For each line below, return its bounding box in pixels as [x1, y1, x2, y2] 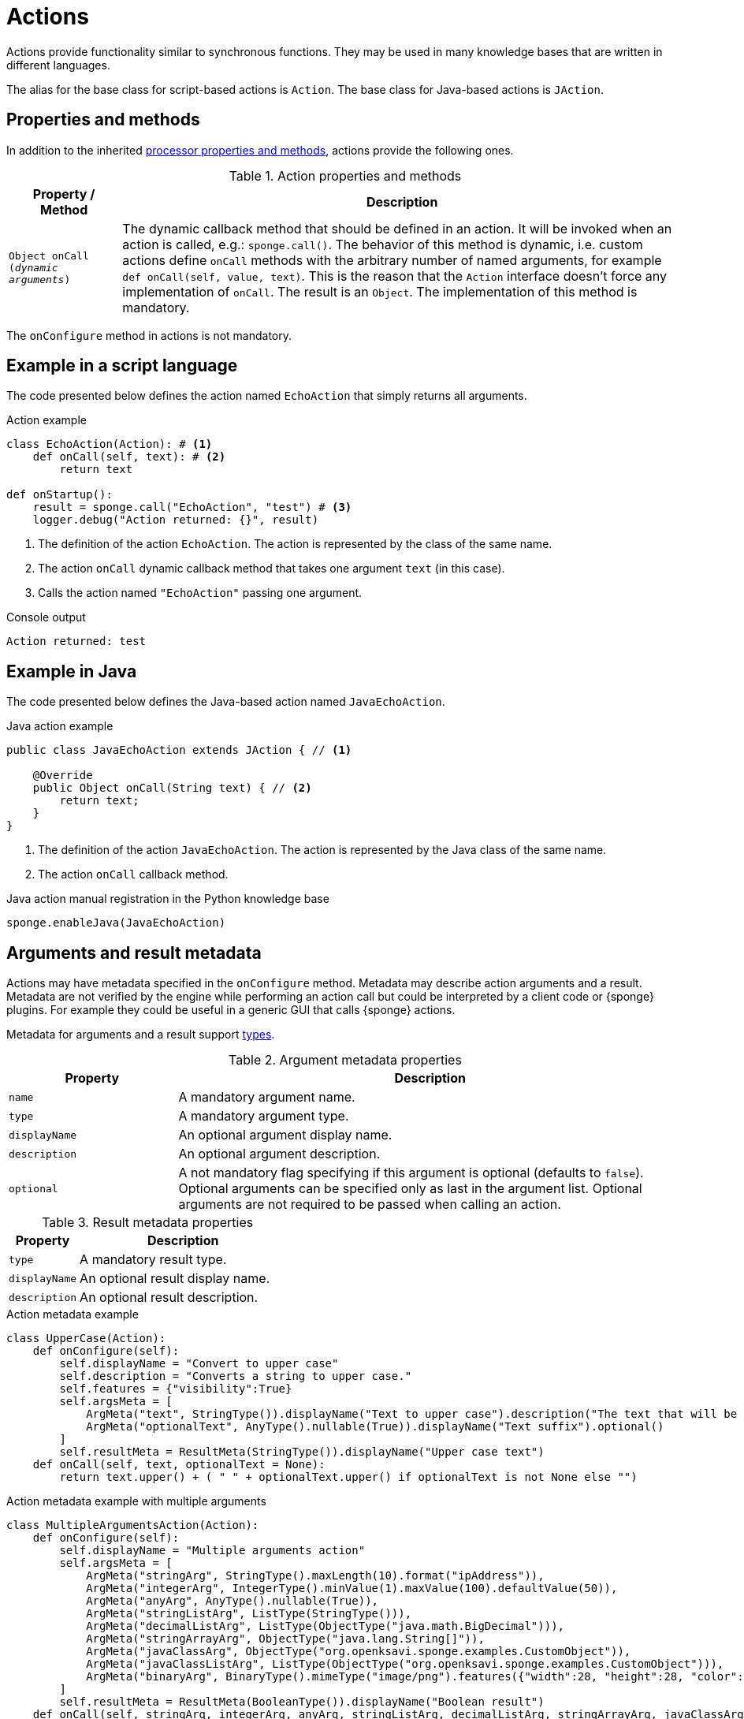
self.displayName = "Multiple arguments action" [59, 1544, 366, 1557]
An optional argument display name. [178, 1127, 392, 1143]
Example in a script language [6, 356, 238, 376]
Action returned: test [6, 635, 147, 648]
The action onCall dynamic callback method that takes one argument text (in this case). [38, 561, 505, 576]
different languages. [6, 58, 110, 72]
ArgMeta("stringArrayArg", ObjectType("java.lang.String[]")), [86, 1632, 485, 1646]
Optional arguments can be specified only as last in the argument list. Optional [178, 1180, 642, 1197]
